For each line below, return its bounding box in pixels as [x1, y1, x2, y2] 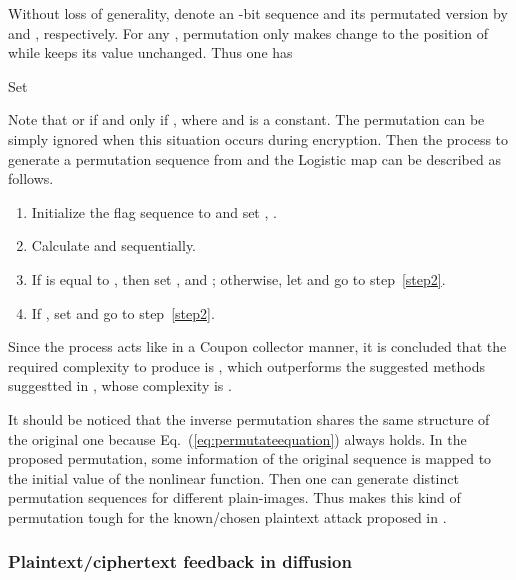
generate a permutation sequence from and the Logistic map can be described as [8, 148, 501, 169]
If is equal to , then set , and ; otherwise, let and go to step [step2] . [31, 268, 446, 289]
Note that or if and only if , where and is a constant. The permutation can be [8, 109, 485, 130]
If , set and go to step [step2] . [31, 302, 215, 323]
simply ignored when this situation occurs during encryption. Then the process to [8, 128, 509, 149]
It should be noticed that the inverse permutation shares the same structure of [8, 408, 490, 429]
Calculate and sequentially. [31, 235, 197, 256]
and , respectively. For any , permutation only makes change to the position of [8, 22, 489, 43]
